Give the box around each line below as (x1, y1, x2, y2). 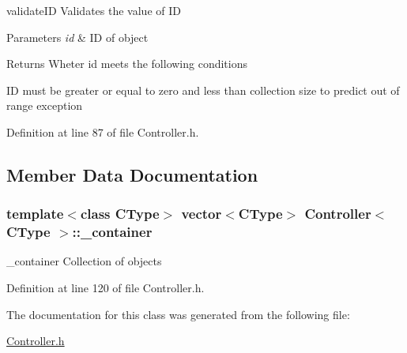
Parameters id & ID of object (6, 28, 149, 45)
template (6, 204, 64, 223)
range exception (6, 97, 83, 114)
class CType (80, 204, 160, 223)
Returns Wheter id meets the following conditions (6, 55, 248, 72)
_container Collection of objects (6, 253, 162, 269)
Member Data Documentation (6, 162, 258, 186)
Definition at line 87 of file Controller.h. (6, 123, 199, 140)
